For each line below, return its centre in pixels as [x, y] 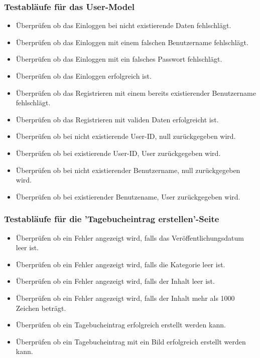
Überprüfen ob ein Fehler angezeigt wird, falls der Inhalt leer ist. [115, 281]
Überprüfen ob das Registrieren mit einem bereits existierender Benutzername [136, 93]
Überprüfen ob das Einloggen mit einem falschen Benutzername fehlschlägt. [132, 42]
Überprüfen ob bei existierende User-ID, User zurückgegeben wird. [118, 153]
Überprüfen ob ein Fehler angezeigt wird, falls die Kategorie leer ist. [120, 264]
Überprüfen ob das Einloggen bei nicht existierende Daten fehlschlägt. [123, 25]
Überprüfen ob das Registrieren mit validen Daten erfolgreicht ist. [117, 119]
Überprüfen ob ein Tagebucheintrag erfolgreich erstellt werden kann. [121, 325]
